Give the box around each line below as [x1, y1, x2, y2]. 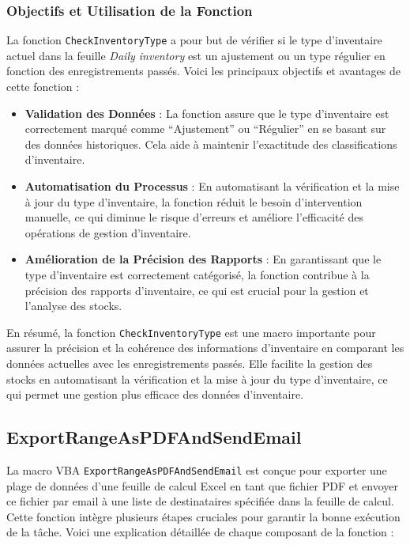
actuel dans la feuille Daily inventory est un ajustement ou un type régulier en [6, 47, 386, 63]
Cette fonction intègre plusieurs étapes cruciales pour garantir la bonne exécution [6, 508, 401, 524]
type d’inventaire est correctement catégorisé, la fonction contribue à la [24, 267, 370, 282]
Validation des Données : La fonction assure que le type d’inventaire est [24, 104, 389, 121]
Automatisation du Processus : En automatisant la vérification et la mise [24, 178, 400, 195]
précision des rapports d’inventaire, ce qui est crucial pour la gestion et [24, 282, 369, 298]
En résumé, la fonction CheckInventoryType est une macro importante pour [6, 324, 376, 340]
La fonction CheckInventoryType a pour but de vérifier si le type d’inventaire [6, 32, 382, 48]
